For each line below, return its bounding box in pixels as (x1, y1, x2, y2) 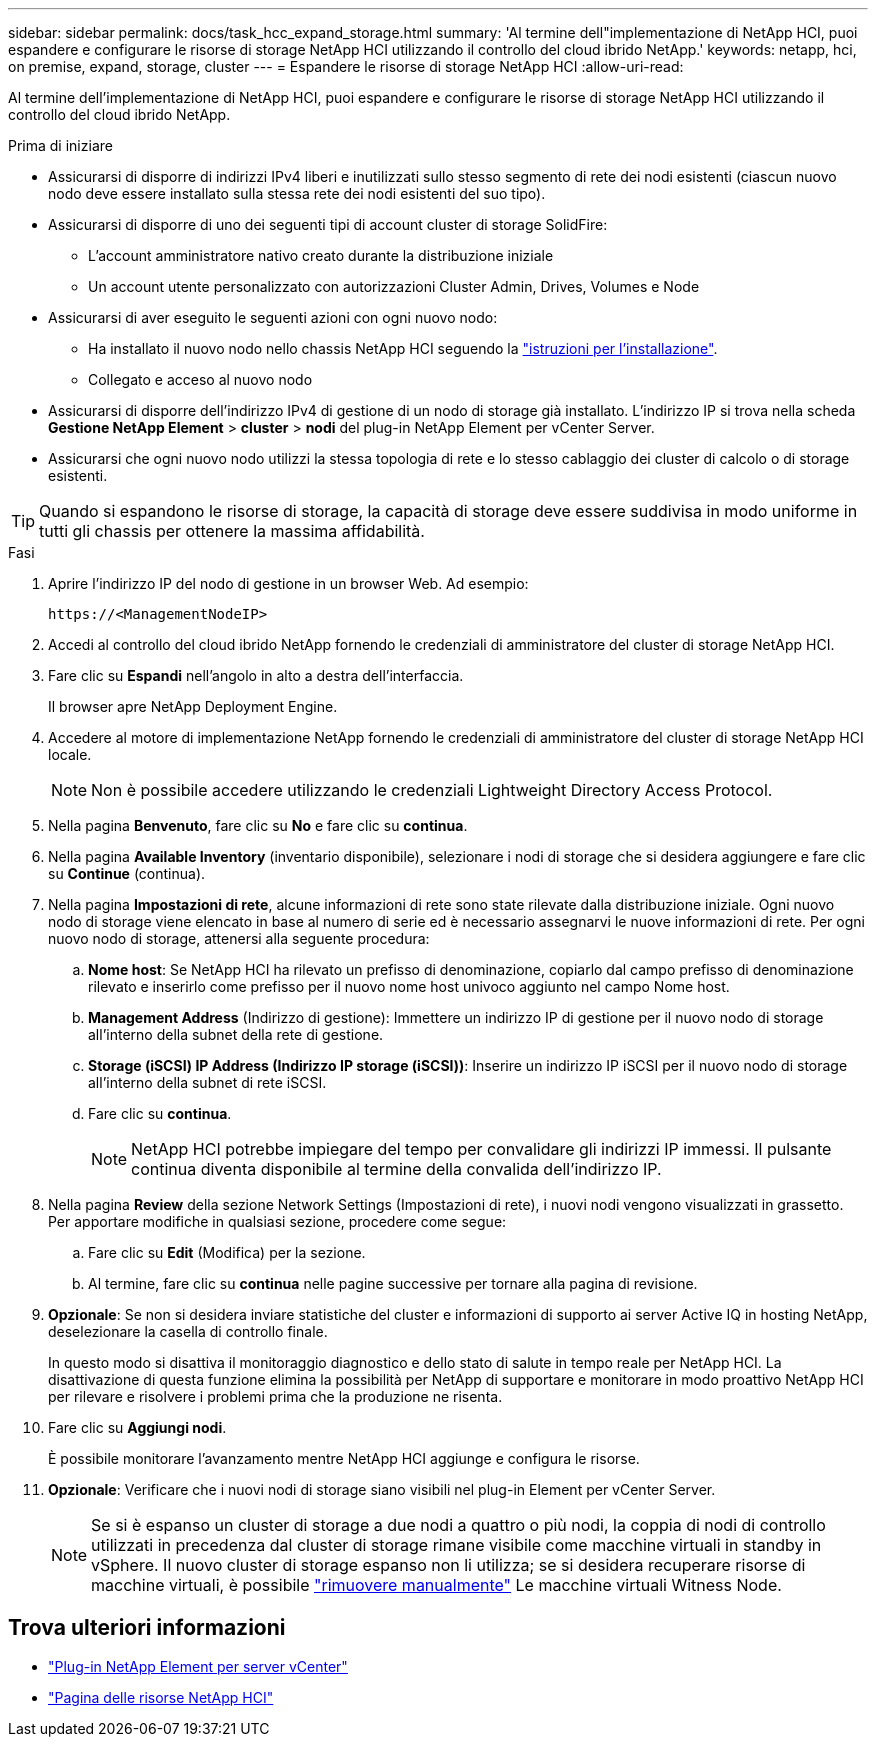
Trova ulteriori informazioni (8, 1615, 286, 1641)
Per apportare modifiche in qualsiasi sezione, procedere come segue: (48, 1213, 507, 1230)
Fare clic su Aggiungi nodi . (48, 1419, 227, 1436)
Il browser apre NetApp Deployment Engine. (48, 698, 338, 715)
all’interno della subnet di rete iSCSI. (88, 1074, 327, 1091)
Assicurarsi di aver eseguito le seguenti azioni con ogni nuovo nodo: (48, 309, 498, 326)
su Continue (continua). (48, 865, 206, 882)
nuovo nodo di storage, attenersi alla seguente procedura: (48, 930, 430, 947)
